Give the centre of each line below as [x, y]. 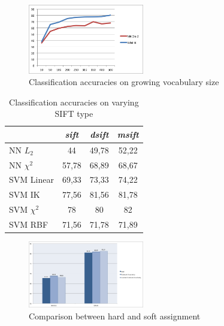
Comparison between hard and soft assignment [115, 316]
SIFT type [74, 114]
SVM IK [25, 194]
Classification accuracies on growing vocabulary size [124, 82]
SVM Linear [31, 179]
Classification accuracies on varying [74, 102]
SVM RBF [29, 224]
